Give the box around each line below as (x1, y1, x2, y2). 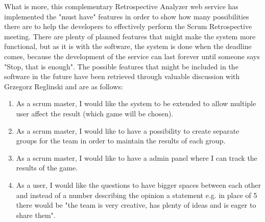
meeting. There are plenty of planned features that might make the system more (4, 31, 256, 41)
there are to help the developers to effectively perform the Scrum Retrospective (4, 21, 252, 32)
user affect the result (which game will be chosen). (16, 108, 174, 118)
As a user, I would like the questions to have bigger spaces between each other (16, 179, 261, 190)
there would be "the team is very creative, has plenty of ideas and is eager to (16, 200, 256, 210)
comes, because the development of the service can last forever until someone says (4, 51, 260, 61)
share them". (16, 209, 56, 220)
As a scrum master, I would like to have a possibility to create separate (16, 125, 239, 136)
